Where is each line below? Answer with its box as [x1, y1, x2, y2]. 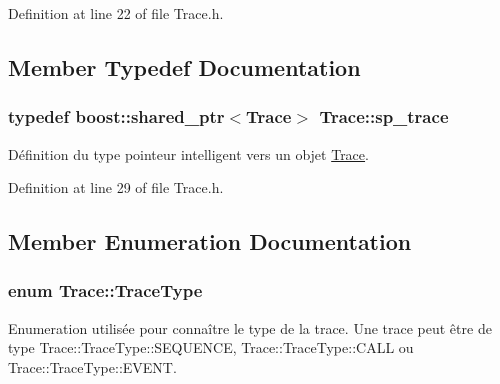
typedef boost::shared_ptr [8, 104, 225, 129]
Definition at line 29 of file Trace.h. [8, 177, 224, 198]
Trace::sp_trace [319, 104, 449, 129]
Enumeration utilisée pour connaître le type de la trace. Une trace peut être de [8, 317, 492, 338]
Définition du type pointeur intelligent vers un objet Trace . [8, 143, 369, 164]
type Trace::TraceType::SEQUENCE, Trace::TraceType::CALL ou [8, 337, 414, 358]
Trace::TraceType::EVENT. [8, 356, 177, 377]
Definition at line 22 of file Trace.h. [8, 3, 224, 23]
